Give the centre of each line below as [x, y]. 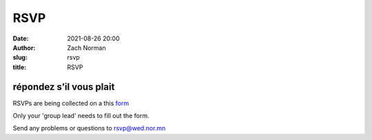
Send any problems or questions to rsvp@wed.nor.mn [89, 128]
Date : [21, 38]
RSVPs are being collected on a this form [71, 103]
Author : [24, 47]
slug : [20, 58]
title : [20, 67]
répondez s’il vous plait [64, 87]
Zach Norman [86, 47]
